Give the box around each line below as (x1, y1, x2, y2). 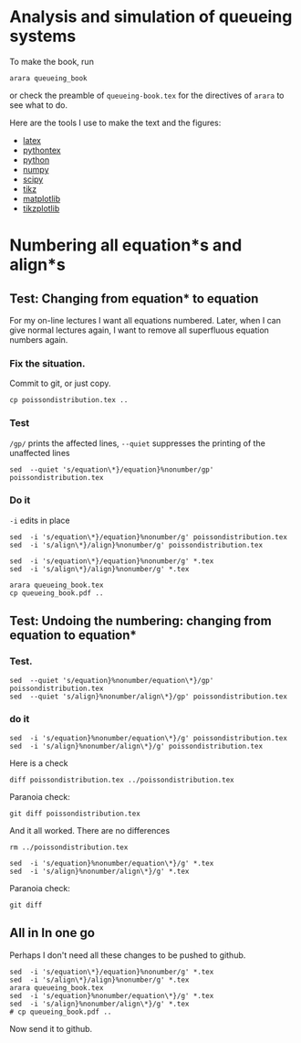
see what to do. (9, 99, 68, 111)
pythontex (22, 144, 61, 155)
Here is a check (9, 757, 68, 769)
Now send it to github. (9, 1023, 93, 1034)
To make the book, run (9, 56, 94, 67)
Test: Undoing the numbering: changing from (9, 613, 272, 629)
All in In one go (9, 925, 96, 941)
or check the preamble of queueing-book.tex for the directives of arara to (9, 90, 285, 101)
